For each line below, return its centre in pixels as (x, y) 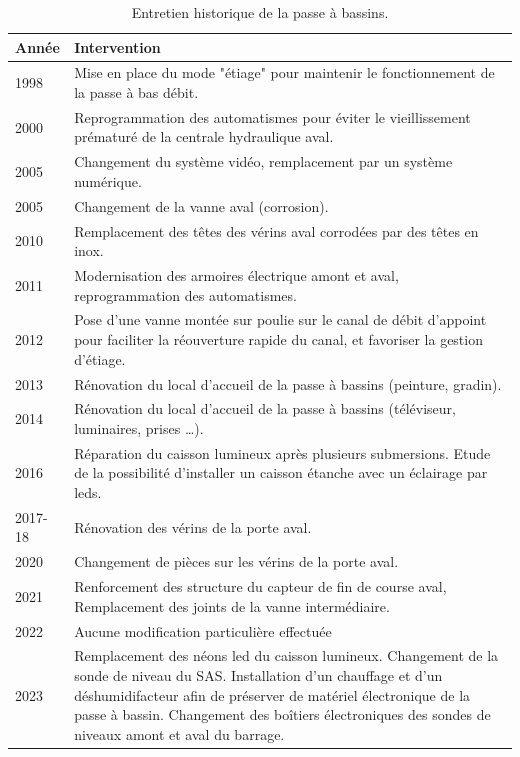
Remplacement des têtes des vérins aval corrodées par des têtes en (276, 230)
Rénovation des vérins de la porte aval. (193, 526)
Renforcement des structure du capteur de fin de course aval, (260, 586)
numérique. (108, 180)
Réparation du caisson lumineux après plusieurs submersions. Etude (282, 452)
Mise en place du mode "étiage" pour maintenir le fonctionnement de (284, 72)
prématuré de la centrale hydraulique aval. (204, 136)
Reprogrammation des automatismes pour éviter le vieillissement (272, 116)
